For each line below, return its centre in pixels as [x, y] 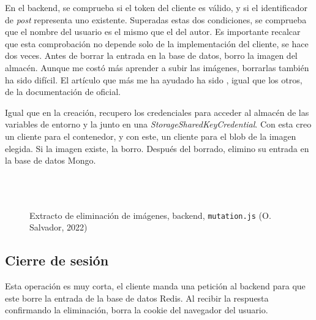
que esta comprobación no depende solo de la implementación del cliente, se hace [157, 43]
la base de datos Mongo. [51, 160]
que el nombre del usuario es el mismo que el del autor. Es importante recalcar [153, 32]
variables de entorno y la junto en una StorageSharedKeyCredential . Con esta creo [158, 124]
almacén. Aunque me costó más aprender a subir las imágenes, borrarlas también [157, 67]
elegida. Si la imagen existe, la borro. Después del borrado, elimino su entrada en [157, 148]
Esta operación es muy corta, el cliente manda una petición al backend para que [155, 286]
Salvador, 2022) [58, 227]
